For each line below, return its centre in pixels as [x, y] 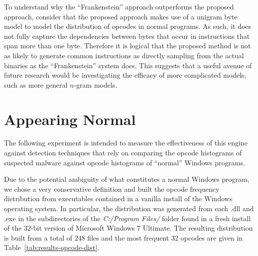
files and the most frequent [128, 237]
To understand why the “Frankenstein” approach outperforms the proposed [119, 6]
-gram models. [96, 84]
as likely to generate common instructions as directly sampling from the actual [124, 55]
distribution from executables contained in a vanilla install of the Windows [118, 198]
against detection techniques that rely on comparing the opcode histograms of [123, 153]
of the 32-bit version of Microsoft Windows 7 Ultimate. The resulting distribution [129, 228]
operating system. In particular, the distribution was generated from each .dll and [129, 208]
